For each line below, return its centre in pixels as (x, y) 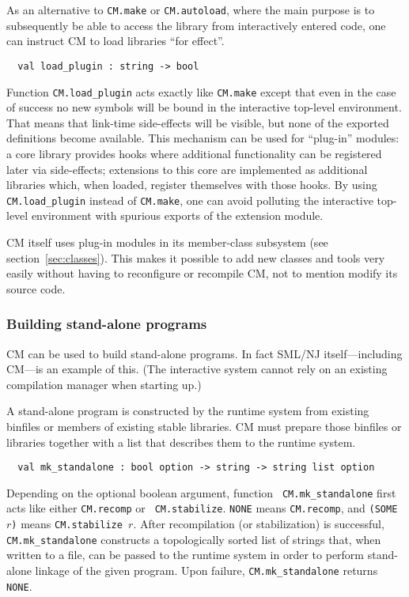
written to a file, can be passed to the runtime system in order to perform (186, 555)
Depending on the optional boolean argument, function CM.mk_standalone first (201, 492)
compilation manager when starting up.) (104, 384)
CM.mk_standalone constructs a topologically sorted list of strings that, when (194, 539)
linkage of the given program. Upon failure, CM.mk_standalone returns (206, 570)
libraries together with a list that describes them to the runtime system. (181, 442)
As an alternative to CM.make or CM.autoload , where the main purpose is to (191, 9)
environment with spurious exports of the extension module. (177, 215)
